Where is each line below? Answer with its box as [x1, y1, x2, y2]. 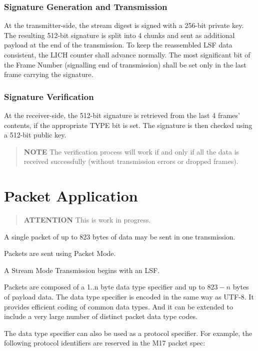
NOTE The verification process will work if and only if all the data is [23, 146, 239, 156]
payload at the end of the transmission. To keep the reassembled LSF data [4, 39, 232, 50]
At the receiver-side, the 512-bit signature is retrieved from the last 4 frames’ [4, 110, 240, 120]
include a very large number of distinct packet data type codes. [4, 311, 197, 321]
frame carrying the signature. [4, 69, 93, 79]
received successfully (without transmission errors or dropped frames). [23, 156, 238, 166]
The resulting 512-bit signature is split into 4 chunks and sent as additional [4, 29, 235, 40]
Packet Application [4, 185, 138, 206]
